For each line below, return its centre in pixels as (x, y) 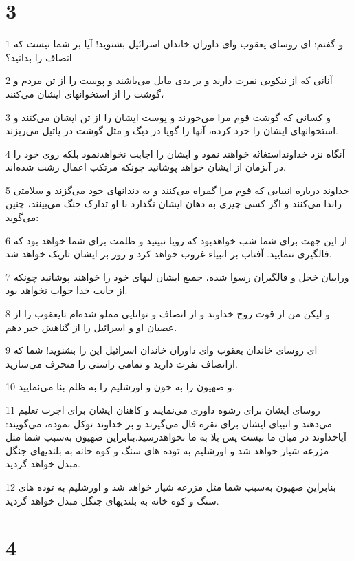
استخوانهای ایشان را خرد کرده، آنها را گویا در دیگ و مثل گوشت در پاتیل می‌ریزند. (172, 130)
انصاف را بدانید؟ (39, 57)
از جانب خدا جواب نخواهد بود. (67, 290)
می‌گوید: (22, 217)
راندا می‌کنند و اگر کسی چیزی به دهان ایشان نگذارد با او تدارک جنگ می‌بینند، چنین (174, 203)
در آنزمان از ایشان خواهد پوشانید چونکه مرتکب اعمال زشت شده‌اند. (146, 167)
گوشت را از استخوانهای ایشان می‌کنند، (85, 93)
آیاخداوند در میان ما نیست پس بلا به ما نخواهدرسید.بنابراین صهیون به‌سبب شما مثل (176, 437)
